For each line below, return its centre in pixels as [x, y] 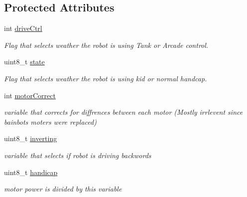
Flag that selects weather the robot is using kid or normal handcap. [106, 78]
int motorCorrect [30, 95]
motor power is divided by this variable [63, 189]
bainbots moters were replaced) [50, 121]
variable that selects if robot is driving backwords [78, 155]
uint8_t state [24, 62]
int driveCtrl [23, 28]
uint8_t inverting [31, 138]
